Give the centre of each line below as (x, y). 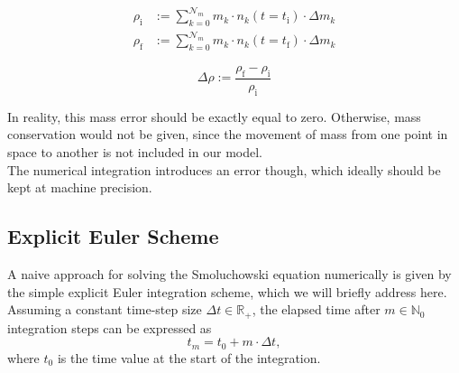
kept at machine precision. (80, 187)
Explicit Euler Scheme (113, 236)
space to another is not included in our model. (135, 152)
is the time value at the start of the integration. (189, 357)
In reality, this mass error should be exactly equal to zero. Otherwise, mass (214, 116)
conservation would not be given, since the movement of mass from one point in (228, 134)
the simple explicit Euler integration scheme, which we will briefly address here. (227, 291)
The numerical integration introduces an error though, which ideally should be (224, 169)
